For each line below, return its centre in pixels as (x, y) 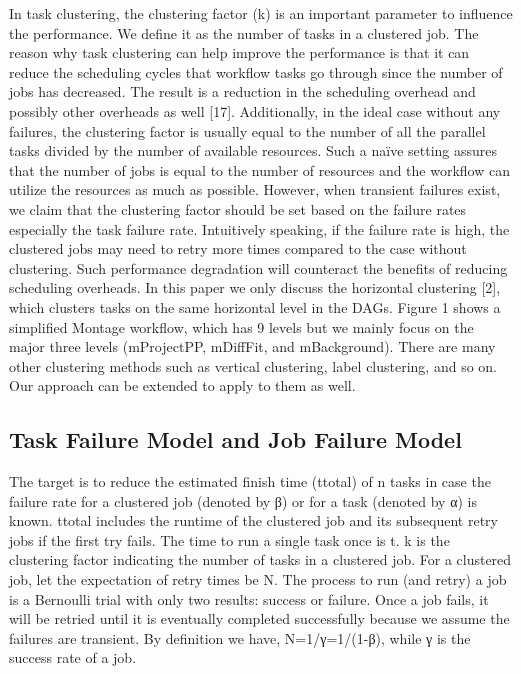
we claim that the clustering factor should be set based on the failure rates (238, 208)
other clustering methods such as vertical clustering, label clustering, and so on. (253, 365)
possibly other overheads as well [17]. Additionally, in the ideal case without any (255, 110)
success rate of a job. (73, 657)
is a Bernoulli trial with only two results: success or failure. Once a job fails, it (249, 598)
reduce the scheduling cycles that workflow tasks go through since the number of (256, 71)
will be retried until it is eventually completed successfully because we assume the (259, 618)
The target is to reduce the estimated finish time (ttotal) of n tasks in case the (250, 481)
